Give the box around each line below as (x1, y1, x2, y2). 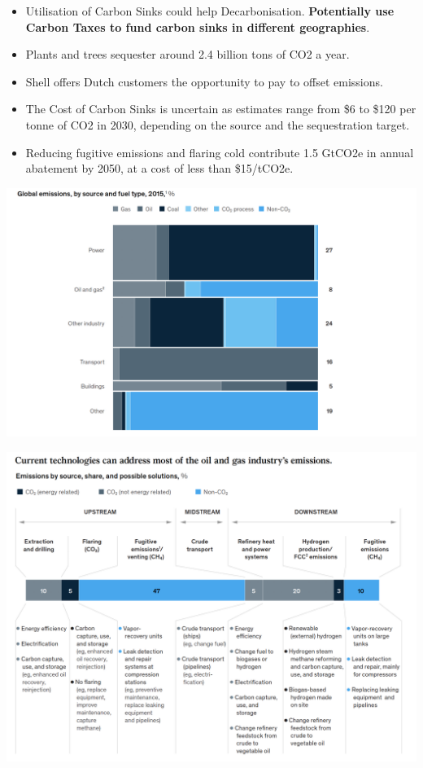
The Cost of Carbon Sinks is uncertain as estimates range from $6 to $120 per (25, 100, 416, 117)
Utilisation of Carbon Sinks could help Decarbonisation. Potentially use (25, 2, 395, 19)
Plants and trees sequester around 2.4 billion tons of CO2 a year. (25, 46, 350, 63)
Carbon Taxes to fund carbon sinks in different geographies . (25, 18, 370, 35)
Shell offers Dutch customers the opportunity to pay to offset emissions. (25, 72, 383, 90)
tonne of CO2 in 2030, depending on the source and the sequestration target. (25, 116, 410, 133)
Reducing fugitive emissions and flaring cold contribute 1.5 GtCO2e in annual (25, 143, 414, 160)
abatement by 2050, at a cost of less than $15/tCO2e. (25, 160, 294, 177)
